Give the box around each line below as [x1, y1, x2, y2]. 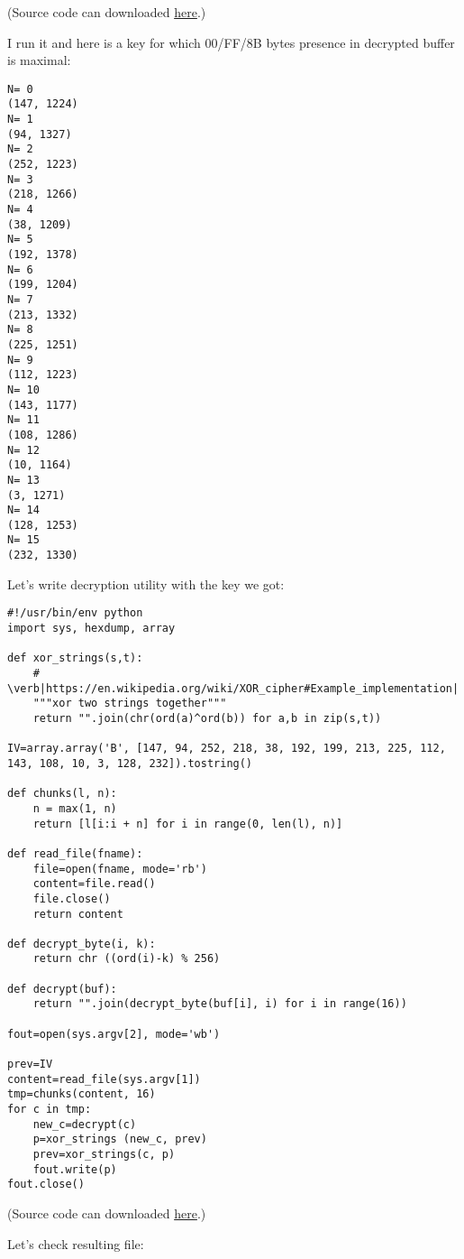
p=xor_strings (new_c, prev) [32, 1133, 207, 1146]
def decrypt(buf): [7, 982, 117, 995]
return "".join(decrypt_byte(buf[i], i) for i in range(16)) [32, 997, 407, 1011]
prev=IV [7, 1058, 53, 1071]
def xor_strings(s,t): [7, 652, 143, 665]
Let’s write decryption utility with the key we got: [7, 574, 285, 593]
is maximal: [7, 51, 71, 69]
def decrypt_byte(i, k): [7, 937, 156, 950]
